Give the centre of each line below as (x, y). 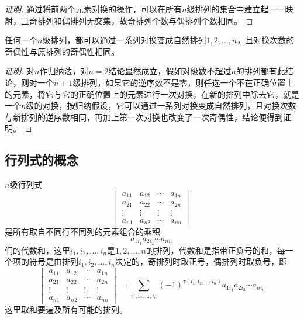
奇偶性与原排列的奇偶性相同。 (62, 51)
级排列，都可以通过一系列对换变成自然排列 (124, 40)
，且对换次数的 (266, 40)
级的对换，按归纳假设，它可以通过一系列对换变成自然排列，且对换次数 (161, 105)
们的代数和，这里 (37, 250)
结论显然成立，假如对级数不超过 (170, 71)
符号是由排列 (53, 261)
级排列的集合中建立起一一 (236, 9)
